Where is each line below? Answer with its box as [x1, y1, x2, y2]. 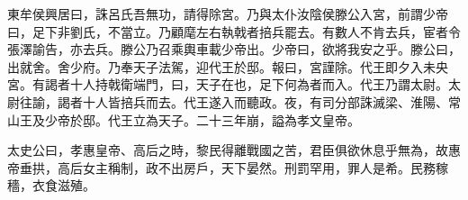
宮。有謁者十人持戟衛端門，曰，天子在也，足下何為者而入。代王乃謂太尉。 [7, 75, 448, 94]
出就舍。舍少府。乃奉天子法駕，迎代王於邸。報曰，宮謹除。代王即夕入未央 [7, 57, 448, 76]
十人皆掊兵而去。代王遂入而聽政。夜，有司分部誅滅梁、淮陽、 [82, 92, 448, 111]
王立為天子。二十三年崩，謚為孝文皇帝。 [120, 110, 360, 129]
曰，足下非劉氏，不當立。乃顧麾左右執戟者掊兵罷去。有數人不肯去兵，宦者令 [7, 22, 461, 41]
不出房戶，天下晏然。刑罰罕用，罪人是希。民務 [157, 158, 436, 177]
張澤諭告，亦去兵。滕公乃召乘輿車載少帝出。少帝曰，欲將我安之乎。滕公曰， [7, 40, 461, 59]
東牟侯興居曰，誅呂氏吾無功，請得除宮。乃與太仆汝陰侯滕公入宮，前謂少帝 [7, 5, 448, 23]
